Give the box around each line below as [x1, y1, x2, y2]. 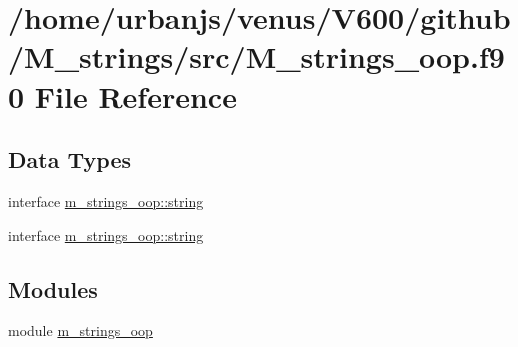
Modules [8, 273, 98, 304]
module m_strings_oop [8, 320, 153, 341]
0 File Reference [8, 75, 237, 116]
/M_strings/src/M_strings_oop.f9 [8, 36, 505, 77]
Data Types [8, 144, 131, 175]
